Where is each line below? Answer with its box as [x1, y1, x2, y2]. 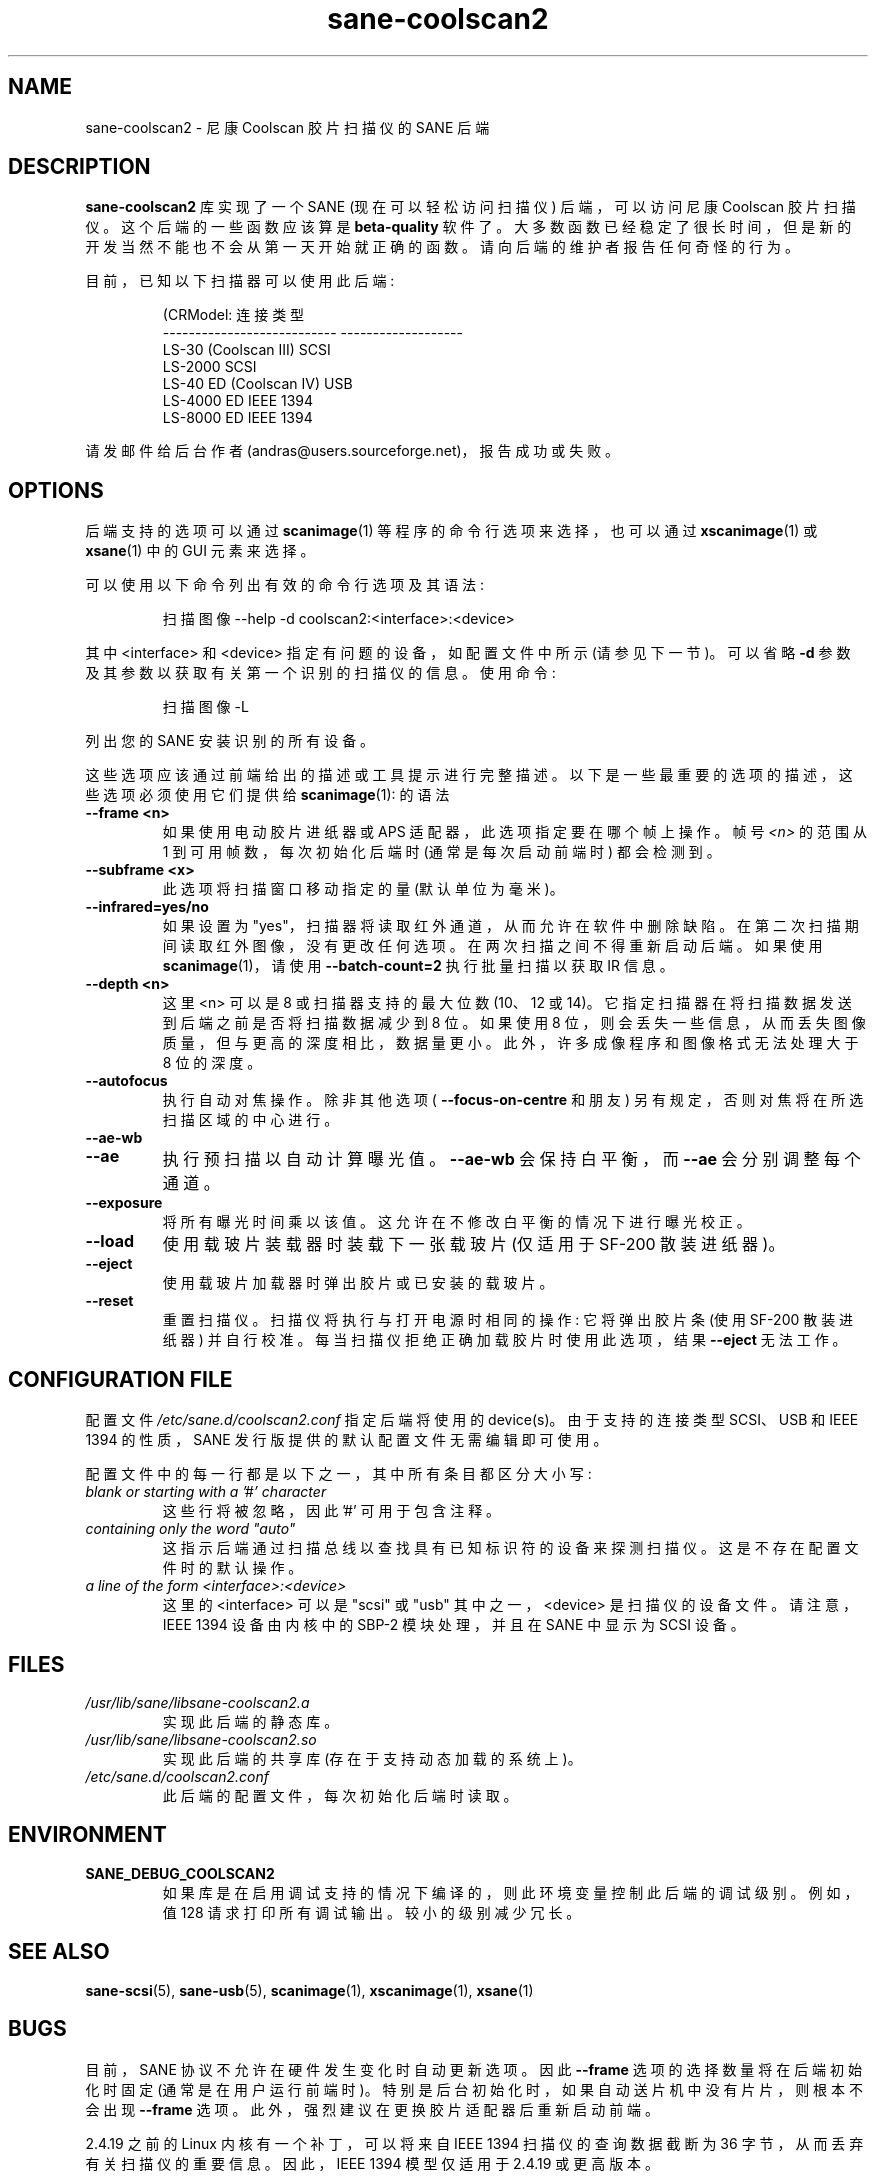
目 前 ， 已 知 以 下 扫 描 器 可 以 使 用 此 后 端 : [85, 272, 395, 290]
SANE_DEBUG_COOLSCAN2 [85, 1864, 275, 1882]
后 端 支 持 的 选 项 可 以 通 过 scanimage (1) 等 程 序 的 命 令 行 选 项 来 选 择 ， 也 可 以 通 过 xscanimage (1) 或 [85, 522, 818, 540]
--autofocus [85, 1072, 168, 1090]
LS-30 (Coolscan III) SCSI [162, 341, 331, 359]
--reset [85, 1292, 134, 1310]
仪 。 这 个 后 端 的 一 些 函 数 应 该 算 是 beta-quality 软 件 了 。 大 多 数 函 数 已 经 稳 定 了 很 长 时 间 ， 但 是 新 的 [85, 218, 852, 236]
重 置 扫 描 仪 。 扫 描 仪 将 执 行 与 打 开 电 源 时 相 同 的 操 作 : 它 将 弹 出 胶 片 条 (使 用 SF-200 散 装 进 [162, 1311, 854, 1329]
